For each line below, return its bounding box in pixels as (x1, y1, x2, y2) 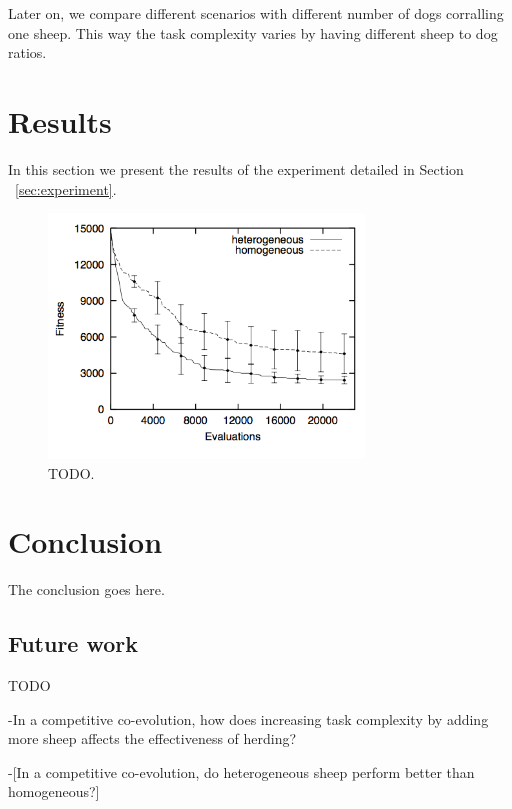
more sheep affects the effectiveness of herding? (8, 728, 297, 749)
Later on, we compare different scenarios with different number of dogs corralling (8, 3, 504, 23)
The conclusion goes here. (8, 579, 165, 600)
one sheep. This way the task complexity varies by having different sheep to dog (8, 22, 498, 43)
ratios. (8, 42, 47, 63)
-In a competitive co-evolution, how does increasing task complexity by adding (8, 708, 489, 729)
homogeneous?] (8, 781, 100, 802)
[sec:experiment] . (15, 178, 117, 199)
